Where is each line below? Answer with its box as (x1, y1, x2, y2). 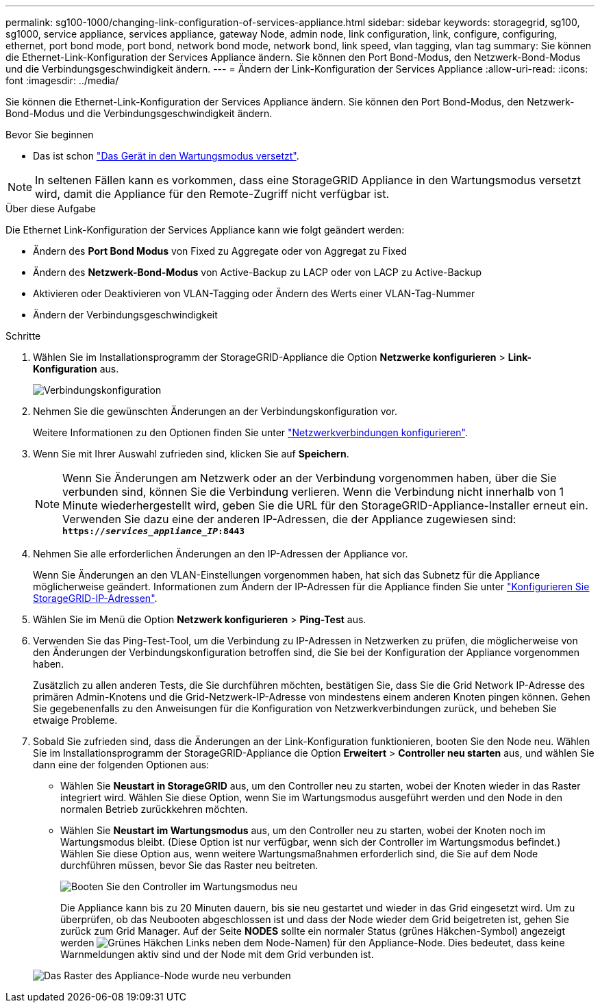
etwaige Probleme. (33, 714, 118, 726)
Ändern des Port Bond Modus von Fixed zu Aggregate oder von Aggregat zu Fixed (33, 245, 408, 257)
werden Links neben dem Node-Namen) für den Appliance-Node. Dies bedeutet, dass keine (60, 937, 565, 948)
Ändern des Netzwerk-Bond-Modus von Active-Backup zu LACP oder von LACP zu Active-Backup (33, 266, 482, 278)
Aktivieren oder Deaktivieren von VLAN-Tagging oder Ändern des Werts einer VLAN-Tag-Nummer (33, 288, 475, 299)
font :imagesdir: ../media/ (5, 75, 119, 86)
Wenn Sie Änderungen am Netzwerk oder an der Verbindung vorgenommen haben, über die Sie (62, 471, 557, 485)
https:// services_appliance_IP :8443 (62, 526, 245, 536)
